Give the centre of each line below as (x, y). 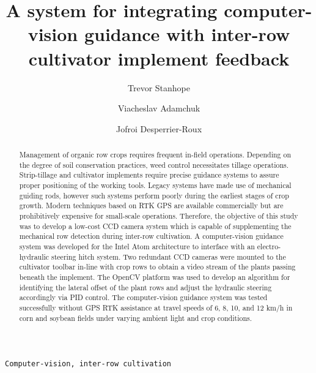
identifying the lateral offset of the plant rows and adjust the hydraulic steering (145, 287)
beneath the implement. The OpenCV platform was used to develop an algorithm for (155, 277)
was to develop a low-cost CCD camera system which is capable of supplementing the (155, 226)
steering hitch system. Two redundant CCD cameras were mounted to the (169, 256)
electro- (269, 246)
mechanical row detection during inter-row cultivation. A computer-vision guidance (151, 236)
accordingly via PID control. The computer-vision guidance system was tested (143, 297)
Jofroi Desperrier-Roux (159, 128)
